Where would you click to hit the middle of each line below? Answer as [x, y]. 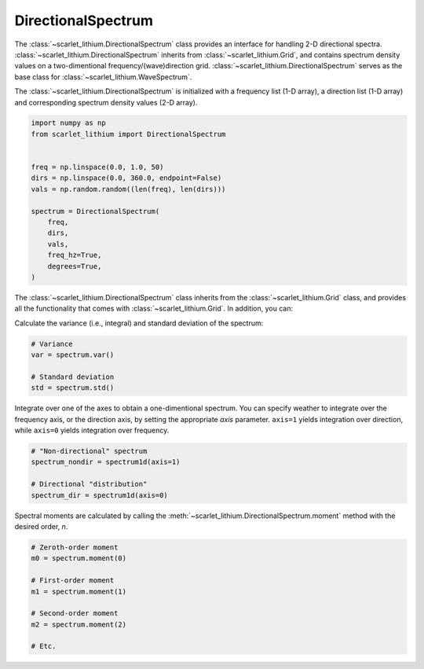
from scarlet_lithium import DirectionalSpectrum [128, 134]
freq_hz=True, [75, 255]
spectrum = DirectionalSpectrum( [95, 211]
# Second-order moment [75, 614]
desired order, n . [41, 526]
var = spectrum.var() [73, 355]
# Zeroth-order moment [75, 547]
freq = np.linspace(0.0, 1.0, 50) [97, 167]
